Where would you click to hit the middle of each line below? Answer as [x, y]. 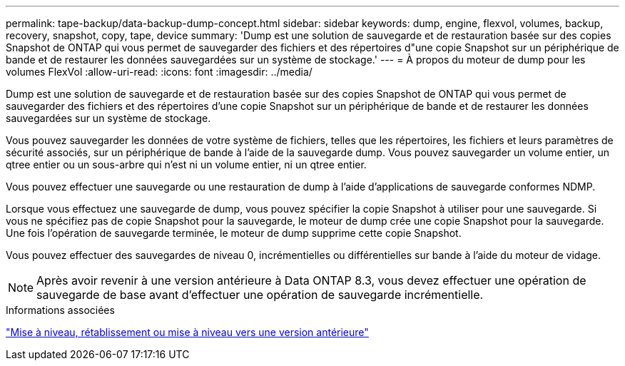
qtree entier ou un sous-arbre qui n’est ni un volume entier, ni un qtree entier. [186, 164]
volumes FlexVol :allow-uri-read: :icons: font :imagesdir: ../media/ [159, 72]
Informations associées [60, 310]
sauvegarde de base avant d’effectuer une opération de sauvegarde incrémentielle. [260, 295]
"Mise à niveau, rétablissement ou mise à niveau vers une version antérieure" [187, 332]
